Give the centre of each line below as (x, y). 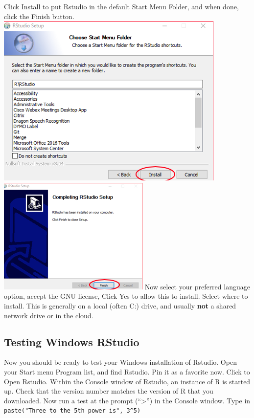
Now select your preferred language (197, 286)
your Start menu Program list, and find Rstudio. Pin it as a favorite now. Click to (127, 371)
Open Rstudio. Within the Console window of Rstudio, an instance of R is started (127, 381)
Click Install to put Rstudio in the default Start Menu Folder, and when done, (121, 6)
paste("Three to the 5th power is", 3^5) (72, 411)
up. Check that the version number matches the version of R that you (109, 391)
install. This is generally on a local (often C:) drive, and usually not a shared (120, 305)
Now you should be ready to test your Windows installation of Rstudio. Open (120, 362)
